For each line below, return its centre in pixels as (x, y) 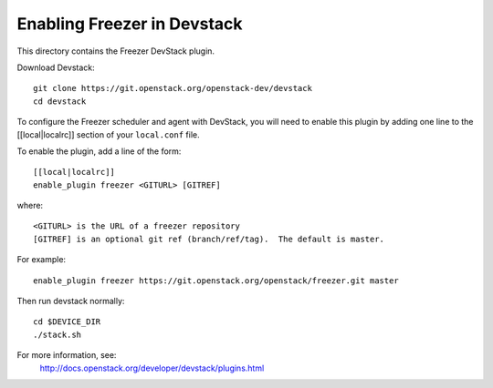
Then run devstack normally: (71, 301)
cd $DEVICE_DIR (67, 322)
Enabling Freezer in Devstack (130, 24)
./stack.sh (58, 334)
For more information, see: (67, 355)
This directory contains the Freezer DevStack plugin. (115, 51)
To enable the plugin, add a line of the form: (99, 151)
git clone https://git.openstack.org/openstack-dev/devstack (173, 88)
